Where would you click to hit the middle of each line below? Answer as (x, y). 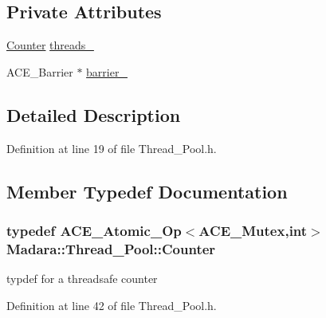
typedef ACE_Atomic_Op (94, 230)
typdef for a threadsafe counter (82, 279)
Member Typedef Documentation (147, 191)
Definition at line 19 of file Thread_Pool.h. (112, 148)
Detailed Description (94, 114)
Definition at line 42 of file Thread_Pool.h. (112, 305)
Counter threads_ (50, 45)
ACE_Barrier (40, 71)
